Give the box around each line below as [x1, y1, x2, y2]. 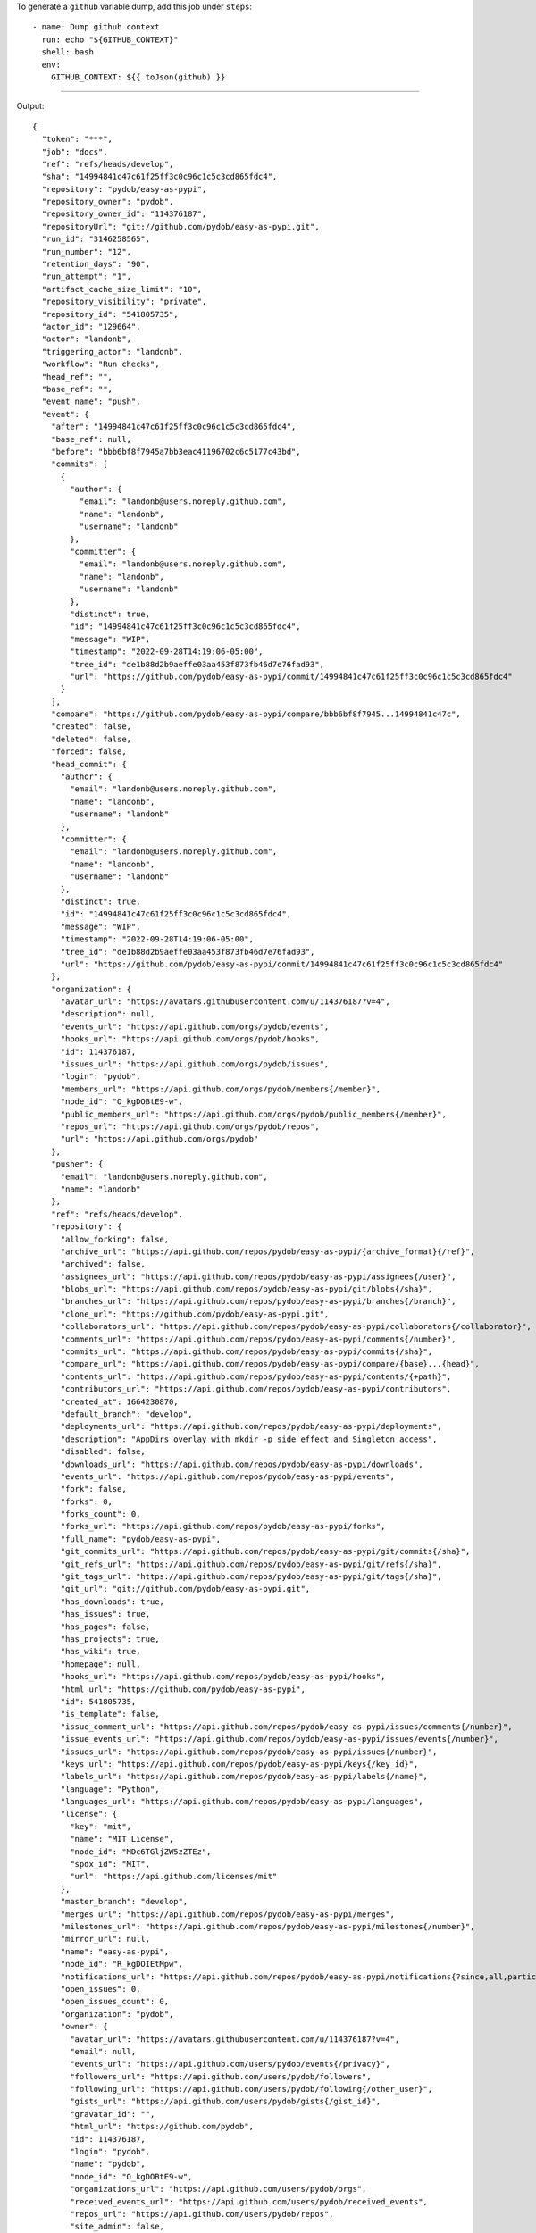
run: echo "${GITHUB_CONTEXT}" [41, 34, 179, 45]
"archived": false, [60, 1259, 147, 1269]
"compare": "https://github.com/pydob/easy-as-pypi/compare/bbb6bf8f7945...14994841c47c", [50, 709, 462, 719]
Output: [16, 101, 45, 112]
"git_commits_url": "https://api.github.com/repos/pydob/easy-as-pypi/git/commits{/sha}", [60, 1546, 471, 1557]
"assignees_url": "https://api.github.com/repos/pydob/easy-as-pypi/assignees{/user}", [60, 1271, 456, 1282]
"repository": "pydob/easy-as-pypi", [41, 184, 207, 194]
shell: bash [41, 47, 94, 57]
